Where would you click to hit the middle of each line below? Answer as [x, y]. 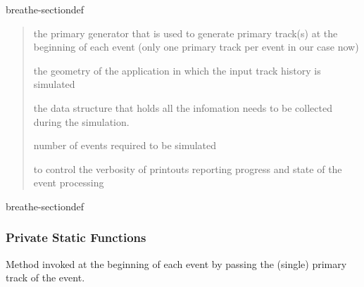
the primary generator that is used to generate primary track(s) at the [186, 33]
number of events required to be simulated [125, 145]
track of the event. [45, 278]
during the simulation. [81, 121]
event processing [69, 183]
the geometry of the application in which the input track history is [177, 70]
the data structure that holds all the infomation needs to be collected [183, 107]
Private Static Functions [76, 237]
